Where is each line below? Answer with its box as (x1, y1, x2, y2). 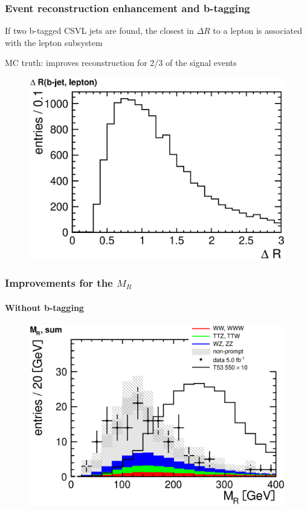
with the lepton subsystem (5, 36, 103, 48)
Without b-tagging (5, 301, 84, 313)
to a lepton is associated (213, 24, 302, 37)
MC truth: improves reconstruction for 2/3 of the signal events (5, 56, 237, 69)
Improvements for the (5, 275, 113, 290)
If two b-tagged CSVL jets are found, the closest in (5, 24, 194, 37)
